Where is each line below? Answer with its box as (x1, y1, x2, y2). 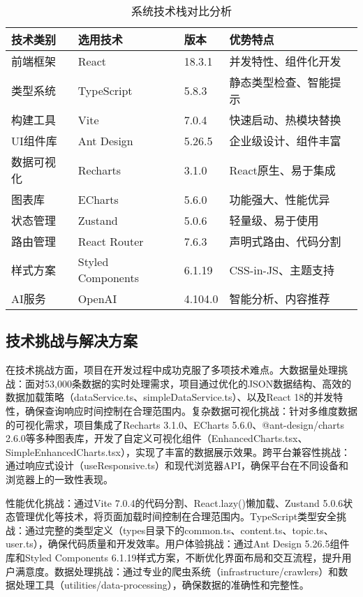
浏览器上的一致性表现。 (6, 471, 113, 486)
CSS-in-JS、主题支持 (229, 262, 335, 278)
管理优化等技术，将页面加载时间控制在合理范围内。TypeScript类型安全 (15, 509, 337, 524)
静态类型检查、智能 (229, 74, 330, 90)
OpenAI (77, 290, 117, 307)
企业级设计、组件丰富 (229, 133, 341, 149)
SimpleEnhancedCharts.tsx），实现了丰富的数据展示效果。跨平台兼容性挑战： (6, 444, 350, 459)
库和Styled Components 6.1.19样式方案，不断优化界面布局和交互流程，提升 (6, 550, 342, 564)
